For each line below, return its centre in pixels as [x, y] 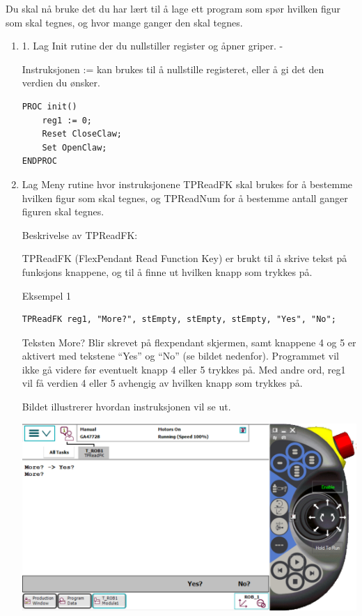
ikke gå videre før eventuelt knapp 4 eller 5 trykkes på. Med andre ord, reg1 [184, 369]
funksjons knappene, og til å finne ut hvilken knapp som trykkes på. [167, 271]
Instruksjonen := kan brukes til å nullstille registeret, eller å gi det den [173, 69]
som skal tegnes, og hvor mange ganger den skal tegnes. [124, 22]
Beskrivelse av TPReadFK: [80, 234]
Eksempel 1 [47, 295]
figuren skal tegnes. [63, 211]
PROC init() [49, 106]
